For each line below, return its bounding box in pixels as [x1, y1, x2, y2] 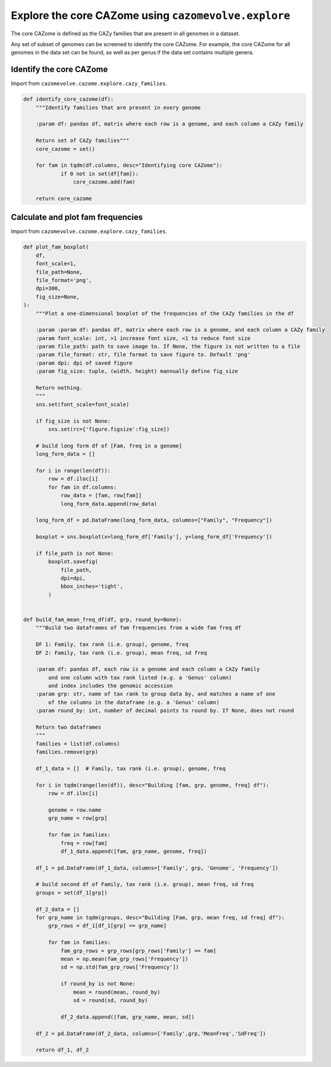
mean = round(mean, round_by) [73, 988, 160, 995]
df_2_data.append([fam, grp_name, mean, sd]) [60, 1013, 195, 1020]
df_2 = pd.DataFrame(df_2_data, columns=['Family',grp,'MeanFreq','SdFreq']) [35, 1030, 267, 1037]
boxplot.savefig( [48, 558, 99, 565]
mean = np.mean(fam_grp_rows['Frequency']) [60, 955, 189, 962]
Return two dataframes [35, 724, 101, 730]
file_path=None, [35, 269, 83, 275]
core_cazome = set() [35, 145, 96, 152]
